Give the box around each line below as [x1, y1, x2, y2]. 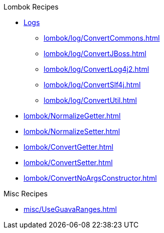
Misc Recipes [4, 189, 48, 198]
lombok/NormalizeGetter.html [24, 111, 121, 120]
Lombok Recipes [4, 3, 59, 11]
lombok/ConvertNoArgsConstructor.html [24, 174, 157, 182]
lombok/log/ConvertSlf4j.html [44, 80, 141, 89]
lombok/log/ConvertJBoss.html [44, 49, 146, 58]
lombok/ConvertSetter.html [24, 158, 113, 167]
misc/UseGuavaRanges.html [24, 205, 117, 213]
